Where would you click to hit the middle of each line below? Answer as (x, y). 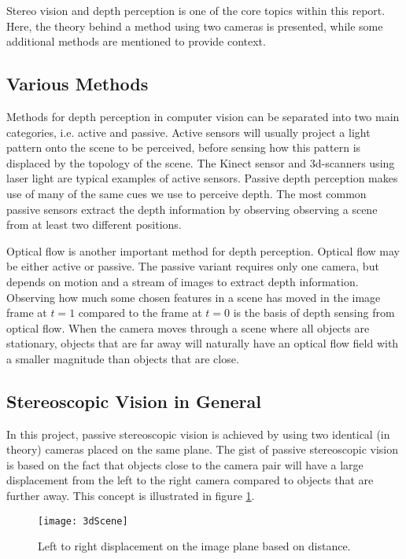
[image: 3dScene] (83, 521)
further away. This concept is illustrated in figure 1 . (131, 496)
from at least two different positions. (94, 224)
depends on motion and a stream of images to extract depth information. (183, 281)
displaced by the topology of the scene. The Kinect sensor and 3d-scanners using (201, 162)
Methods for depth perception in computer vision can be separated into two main (203, 116)
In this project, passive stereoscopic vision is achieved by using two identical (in (198, 434)
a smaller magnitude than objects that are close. (123, 358)
